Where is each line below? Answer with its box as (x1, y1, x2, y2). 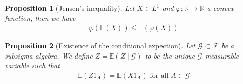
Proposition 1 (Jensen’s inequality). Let (5, 3, 135, 13)
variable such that (5, 60, 60, 71)
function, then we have (5, 12, 76, 23)
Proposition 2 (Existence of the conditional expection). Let (5, 40, 195, 51)
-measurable (202, 50, 239, 61)
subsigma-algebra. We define (5, 50, 93, 61)
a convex (207, 3, 234, 13)
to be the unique (145, 50, 195, 61)
